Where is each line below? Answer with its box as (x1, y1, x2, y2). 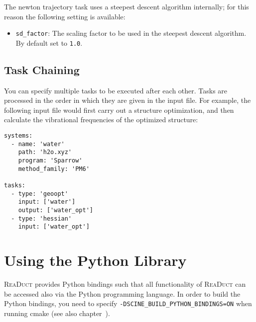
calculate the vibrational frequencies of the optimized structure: (4, 114, 198, 125)
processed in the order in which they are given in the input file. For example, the (4, 95, 251, 105)
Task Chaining (4, 62, 80, 77)
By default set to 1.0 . (15, 37, 83, 48)
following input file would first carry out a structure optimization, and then (4, 104, 234, 115)
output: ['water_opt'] (18, 206, 93, 214)
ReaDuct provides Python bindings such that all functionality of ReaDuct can (4, 279, 246, 289)
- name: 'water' (11, 140, 65, 148)
